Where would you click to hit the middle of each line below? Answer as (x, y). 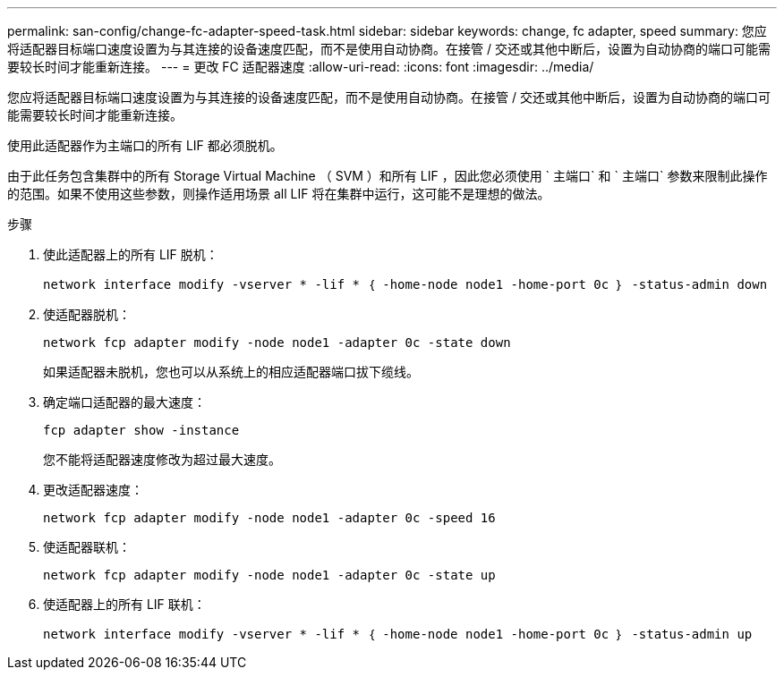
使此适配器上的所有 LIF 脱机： (131, 254)
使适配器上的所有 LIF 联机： (124, 604)
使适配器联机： (87, 547)
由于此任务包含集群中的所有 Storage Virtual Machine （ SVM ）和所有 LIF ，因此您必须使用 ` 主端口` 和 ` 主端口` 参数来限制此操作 (388, 176)
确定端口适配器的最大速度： (124, 402)
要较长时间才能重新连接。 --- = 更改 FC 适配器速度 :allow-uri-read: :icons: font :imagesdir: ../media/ (301, 67)
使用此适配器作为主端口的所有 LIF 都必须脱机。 (145, 145)
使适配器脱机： (87, 314)
